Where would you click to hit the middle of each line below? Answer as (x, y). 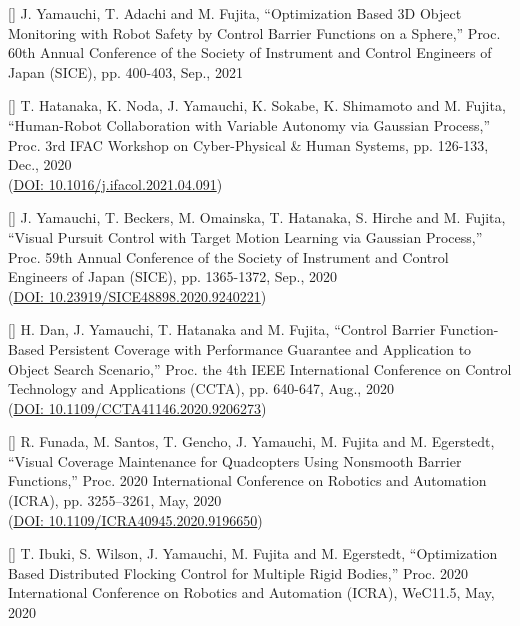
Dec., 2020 (40, 164)
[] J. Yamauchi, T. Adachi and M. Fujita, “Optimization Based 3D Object (235, 13)
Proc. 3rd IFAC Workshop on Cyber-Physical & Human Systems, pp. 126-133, (248, 144)
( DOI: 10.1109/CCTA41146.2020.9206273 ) (137, 407)
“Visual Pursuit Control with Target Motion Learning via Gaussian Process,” (245, 236)
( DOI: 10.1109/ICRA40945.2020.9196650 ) (135, 519)
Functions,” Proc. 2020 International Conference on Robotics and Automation (247, 480)
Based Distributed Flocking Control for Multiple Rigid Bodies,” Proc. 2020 (238, 572)
